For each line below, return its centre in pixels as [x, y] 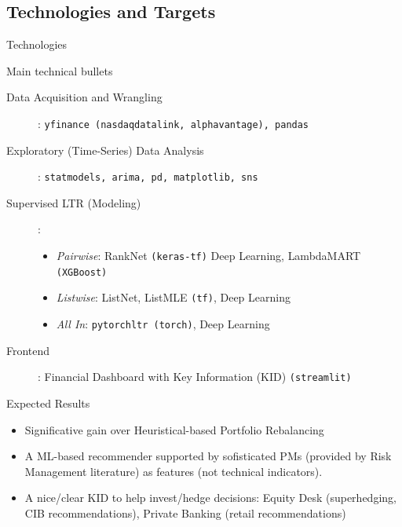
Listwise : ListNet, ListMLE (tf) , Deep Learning [173, 297]
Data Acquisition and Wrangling [84, 97]
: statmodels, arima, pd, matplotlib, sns [148, 176]
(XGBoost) [82, 272]
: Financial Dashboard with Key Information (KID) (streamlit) [195, 377]
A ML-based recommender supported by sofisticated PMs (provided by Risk [208, 456]
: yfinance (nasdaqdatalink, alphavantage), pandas [174, 123]
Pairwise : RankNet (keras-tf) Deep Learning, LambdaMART [208, 256]
